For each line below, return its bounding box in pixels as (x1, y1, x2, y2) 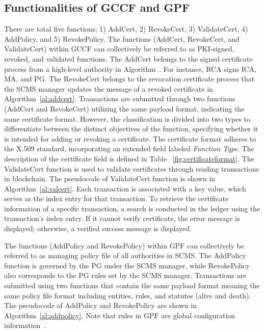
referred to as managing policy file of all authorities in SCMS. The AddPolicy (4, 250, 246, 261)
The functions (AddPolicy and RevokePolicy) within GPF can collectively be (4, 240, 244, 251)
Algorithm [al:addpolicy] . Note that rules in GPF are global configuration (4, 310, 235, 320)
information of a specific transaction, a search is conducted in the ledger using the (4, 203, 260, 213)
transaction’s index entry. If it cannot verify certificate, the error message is (4, 213, 240, 224)
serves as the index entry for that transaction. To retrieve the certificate (4, 193, 229, 204)
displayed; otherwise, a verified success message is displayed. (4, 223, 192, 234)
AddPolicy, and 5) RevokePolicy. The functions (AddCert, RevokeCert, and (4, 33, 240, 44)
